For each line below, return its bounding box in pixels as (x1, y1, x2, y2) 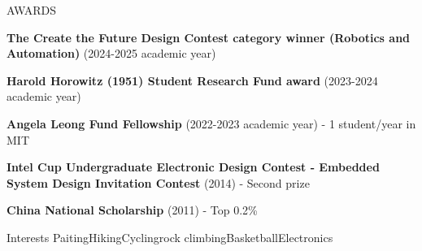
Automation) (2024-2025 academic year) (7, 45, 216, 62)
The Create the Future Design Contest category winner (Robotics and (7, 28, 411, 45)
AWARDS (7, 2, 57, 18)
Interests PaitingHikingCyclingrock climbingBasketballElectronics (7, 228, 333, 245)
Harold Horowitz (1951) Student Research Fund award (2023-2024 (7, 71, 378, 89)
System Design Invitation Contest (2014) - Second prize (7, 174, 310, 191)
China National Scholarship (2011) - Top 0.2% (7, 201, 258, 219)
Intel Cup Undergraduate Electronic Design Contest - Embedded (7, 158, 380, 175)
